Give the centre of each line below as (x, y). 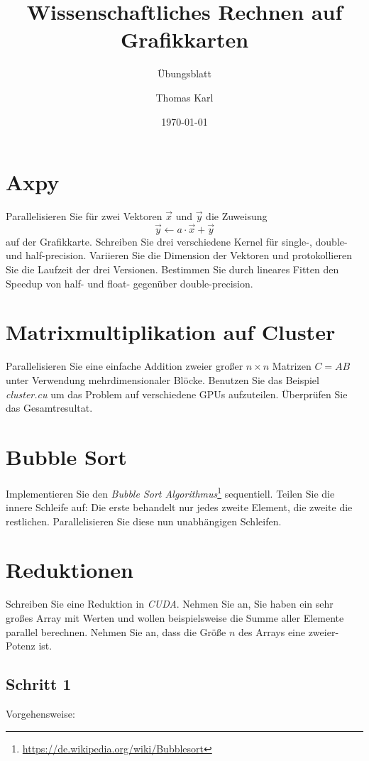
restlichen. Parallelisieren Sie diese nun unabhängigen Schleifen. (144, 521)
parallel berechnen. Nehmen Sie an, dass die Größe (116, 631)
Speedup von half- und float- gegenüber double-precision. (130, 283)
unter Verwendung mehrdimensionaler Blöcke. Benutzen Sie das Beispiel (163, 379)
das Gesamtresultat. (49, 408)
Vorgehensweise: (40, 713)
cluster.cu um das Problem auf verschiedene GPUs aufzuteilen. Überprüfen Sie (177, 394)
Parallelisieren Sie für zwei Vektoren (84, 216)
